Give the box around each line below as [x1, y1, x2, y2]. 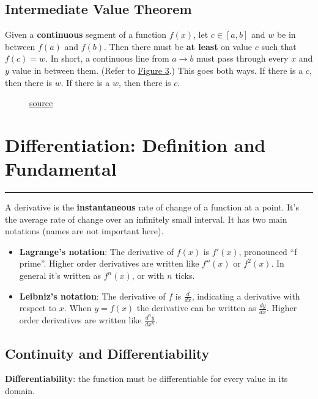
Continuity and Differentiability [5, 343, 210, 362]
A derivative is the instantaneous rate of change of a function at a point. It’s [5, 201, 299, 214]
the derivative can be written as [136, 301, 256, 314]
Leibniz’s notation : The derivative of [19, 289, 166, 302]
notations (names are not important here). [5, 225, 164, 237]
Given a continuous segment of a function [5, 28, 167, 41]
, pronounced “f [239, 245, 297, 257]
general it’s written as [19, 269, 102, 282]
